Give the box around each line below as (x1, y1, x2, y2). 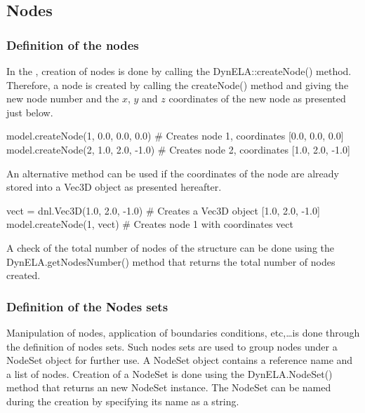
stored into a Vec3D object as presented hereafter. (6, 180, 222, 194)
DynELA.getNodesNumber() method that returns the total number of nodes (6, 254, 336, 269)
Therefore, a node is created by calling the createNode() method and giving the (6, 77, 349, 92)
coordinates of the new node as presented (168, 91, 346, 106)
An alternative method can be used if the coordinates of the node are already (6, 165, 339, 180)
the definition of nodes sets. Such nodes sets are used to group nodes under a (6, 339, 338, 353)
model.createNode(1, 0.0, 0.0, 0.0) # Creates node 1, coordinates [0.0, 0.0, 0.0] (6, 128, 344, 143)
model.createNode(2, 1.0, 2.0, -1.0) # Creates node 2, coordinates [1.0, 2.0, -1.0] (6, 142, 350, 156)
